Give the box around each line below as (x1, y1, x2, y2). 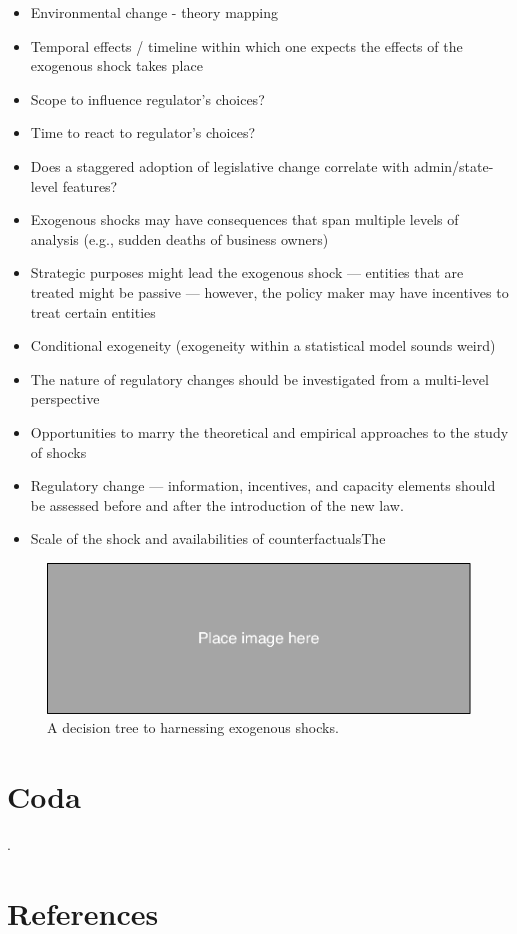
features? (62, 175, 118, 196)
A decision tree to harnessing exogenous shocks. (47, 717, 339, 738)
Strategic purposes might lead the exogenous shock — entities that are (30, 262, 464, 283)
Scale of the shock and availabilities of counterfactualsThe (30, 528, 386, 549)
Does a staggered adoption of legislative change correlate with (30, 155, 410, 176)
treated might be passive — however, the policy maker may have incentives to (30, 281, 509, 302)
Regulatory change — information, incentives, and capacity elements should (30, 475, 496, 496)
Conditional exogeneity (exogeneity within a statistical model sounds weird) (30, 335, 496, 356)
